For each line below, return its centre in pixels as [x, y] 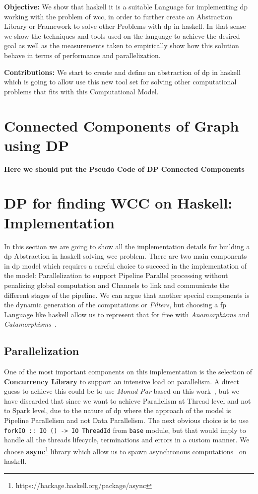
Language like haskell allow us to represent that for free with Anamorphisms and [127, 314]
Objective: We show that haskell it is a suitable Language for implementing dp [126, 6]
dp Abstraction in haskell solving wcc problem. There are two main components [126, 256]
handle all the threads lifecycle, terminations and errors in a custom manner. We [127, 440]
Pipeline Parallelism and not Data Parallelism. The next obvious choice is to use [126, 420]
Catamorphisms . [30, 324]
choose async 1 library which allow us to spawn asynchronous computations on [125, 450]
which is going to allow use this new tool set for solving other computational [120, 82]
